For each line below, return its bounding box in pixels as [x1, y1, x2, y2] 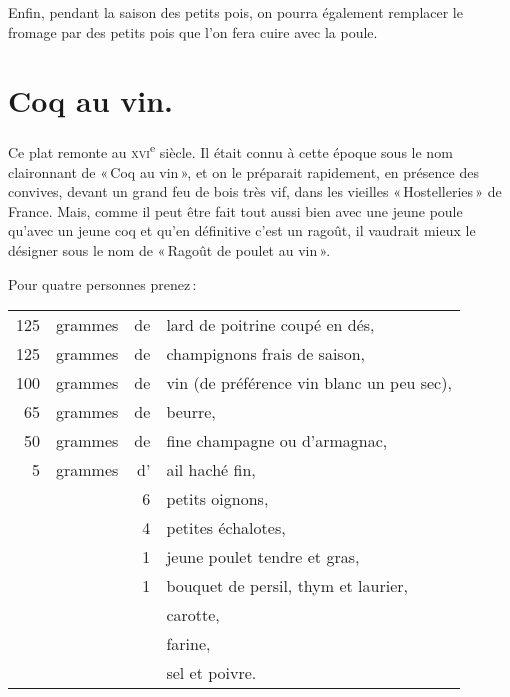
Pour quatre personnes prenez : [8, 273, 197, 294]
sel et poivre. [166, 661, 257, 685]
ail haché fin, [166, 458, 256, 482]
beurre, [166, 400, 216, 424]
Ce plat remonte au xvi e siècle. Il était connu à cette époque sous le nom [8, 139, 453, 162]
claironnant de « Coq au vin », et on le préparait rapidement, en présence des [8, 161, 479, 182]
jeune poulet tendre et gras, [166, 545, 360, 569]
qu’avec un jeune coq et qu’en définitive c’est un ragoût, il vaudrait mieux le [8, 220, 476, 241]
